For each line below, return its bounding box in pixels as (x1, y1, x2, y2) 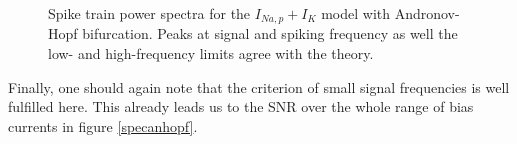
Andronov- (394, 3, 460, 23)
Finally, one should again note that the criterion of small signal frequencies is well (8, 76, 510, 97)
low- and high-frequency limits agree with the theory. (48, 43, 374, 64)
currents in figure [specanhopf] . (8, 115, 198, 136)
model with (321, 3, 390, 23)
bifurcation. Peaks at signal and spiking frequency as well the (82, 23, 458, 44)
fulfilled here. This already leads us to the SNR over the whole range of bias (8, 96, 474, 117)
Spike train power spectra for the (48, 3, 251, 23)
